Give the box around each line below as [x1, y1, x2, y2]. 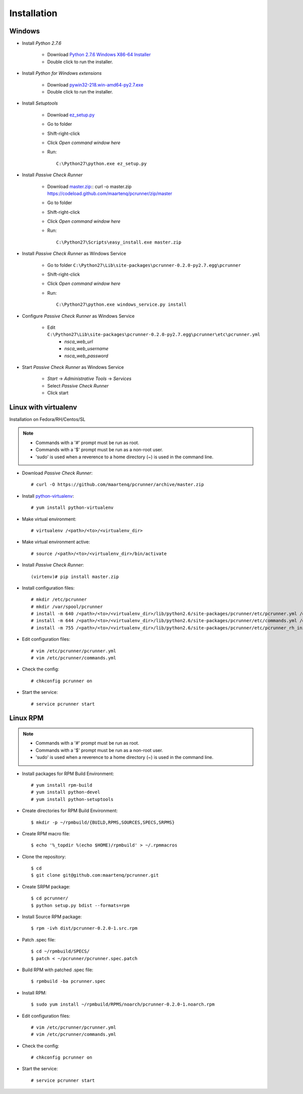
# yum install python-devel [31, 789, 100, 795]
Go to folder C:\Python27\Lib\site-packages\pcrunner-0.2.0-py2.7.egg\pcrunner [47, 262, 241, 268]
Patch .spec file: [22, 936, 56, 942]
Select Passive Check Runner [47, 383, 109, 389]
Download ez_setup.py [47, 112, 95, 118]
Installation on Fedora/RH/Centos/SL [9, 416, 86, 422]
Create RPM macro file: [22, 830, 71, 836]
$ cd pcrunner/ [31, 895, 69, 901]
